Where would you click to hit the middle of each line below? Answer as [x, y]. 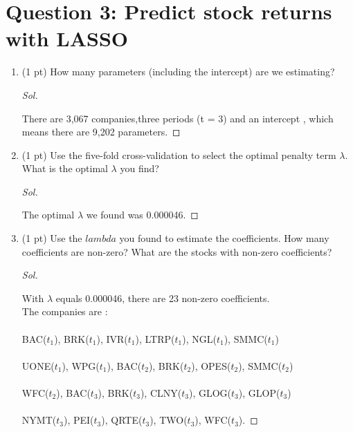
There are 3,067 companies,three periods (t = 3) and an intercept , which [178, 118]
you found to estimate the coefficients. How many [224, 238]
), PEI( [79, 420]
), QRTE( [122, 420]
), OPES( [211, 365]
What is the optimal [65, 168]
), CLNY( [161, 393]
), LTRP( [155, 338]
